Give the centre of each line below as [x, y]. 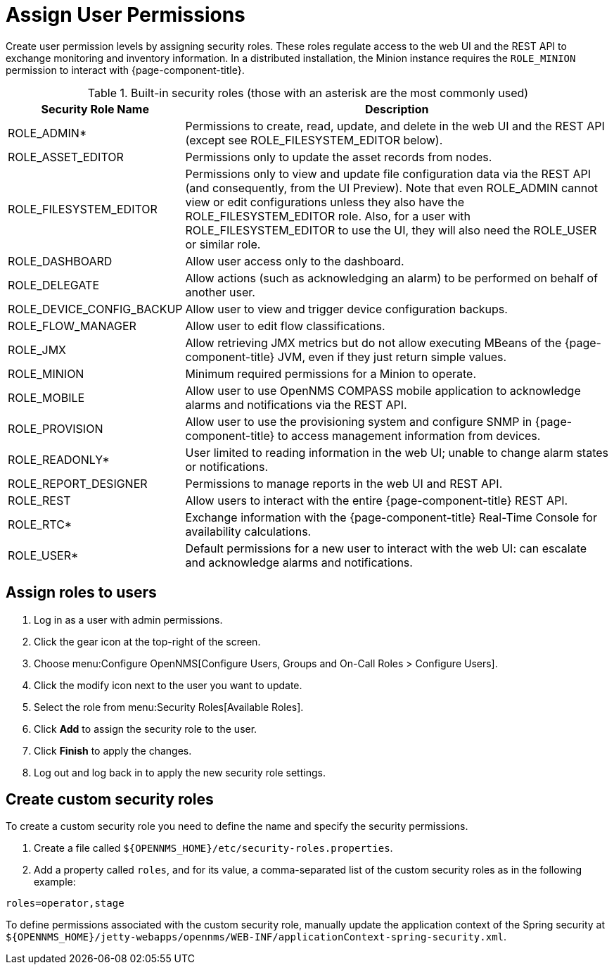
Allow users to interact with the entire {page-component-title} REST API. [377, 500]
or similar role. [223, 244]
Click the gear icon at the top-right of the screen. [147, 641]
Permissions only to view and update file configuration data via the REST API [388, 174]
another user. [220, 292]
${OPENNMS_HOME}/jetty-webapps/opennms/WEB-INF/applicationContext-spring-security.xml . [256, 937]
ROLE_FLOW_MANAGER [72, 326]
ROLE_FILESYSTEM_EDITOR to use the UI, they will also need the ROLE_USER [391, 230]
